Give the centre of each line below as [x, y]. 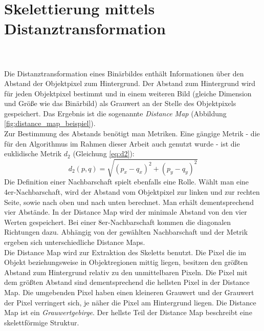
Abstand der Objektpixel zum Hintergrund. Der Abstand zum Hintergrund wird [130, 83]
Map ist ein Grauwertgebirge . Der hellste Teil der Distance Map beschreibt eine [128, 312]
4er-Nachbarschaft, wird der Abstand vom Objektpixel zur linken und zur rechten [132, 191]
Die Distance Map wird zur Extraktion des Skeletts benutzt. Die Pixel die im [125, 252]
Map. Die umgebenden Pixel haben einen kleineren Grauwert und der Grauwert [129, 292]
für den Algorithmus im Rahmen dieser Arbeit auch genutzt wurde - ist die [122, 143]
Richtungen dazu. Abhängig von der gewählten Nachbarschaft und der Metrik [126, 232]
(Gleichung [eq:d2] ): [104, 153]
